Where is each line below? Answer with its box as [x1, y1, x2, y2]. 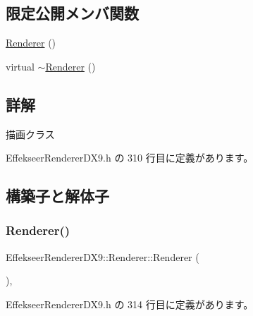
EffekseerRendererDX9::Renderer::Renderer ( [6, 249, 199, 264]
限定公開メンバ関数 [6, 2, 139, 24]
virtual [6, 59, 35, 73]
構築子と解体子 [6, 185, 109, 207]
